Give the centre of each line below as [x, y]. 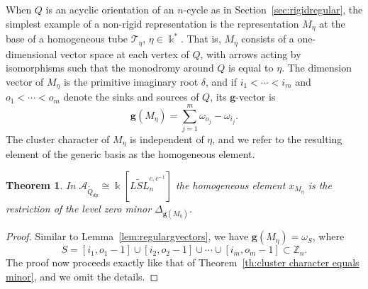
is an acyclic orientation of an [110, 9]
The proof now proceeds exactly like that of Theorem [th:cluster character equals [183, 262]
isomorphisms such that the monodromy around [110, 68]
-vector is [256, 97]
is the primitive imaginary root [131, 81]
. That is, [201, 39]
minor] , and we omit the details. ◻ [82, 276]
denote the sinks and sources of [131, 97]
